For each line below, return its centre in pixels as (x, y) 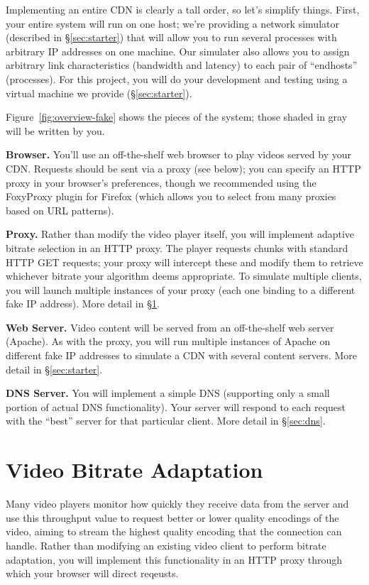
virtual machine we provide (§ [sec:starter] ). (99, 93)
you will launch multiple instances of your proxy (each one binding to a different (181, 289)
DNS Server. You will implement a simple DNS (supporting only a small (168, 393)
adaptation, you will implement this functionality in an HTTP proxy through (174, 559)
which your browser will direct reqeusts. (92, 573)
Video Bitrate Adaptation (134, 470)
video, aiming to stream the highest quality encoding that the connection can (174, 531)
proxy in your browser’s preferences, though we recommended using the (161, 182)
